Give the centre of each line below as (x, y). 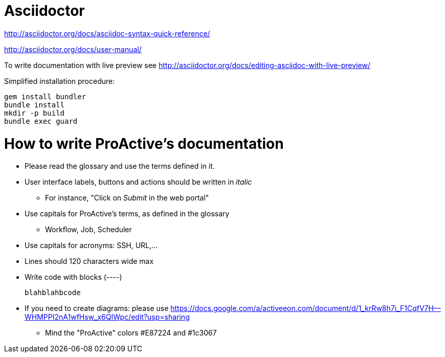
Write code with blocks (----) (73, 277)
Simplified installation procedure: (60, 81)
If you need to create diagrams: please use (97, 308)
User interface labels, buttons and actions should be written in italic (138, 182)
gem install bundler (45, 96)
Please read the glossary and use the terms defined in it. (120, 166)
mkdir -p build (35, 113)
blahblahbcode (53, 293)
